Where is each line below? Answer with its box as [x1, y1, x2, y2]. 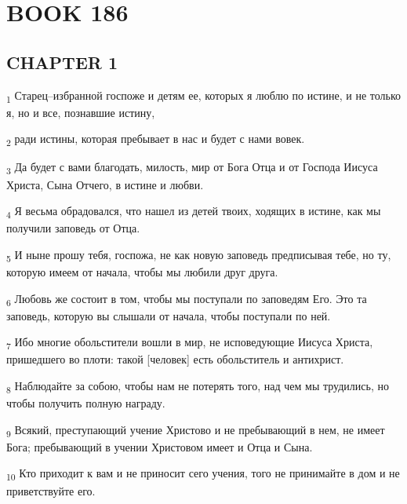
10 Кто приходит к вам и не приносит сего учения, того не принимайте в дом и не [6, 465, 400, 484]
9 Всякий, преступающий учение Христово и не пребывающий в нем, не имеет [6, 421, 385, 440]
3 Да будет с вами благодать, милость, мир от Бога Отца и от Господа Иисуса [6, 159, 378, 177]
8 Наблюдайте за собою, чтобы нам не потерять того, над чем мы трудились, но [6, 378, 389, 396]
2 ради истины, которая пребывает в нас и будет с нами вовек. [6, 130, 305, 149]
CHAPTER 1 [6, 49, 118, 74]
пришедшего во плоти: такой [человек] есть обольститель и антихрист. [6, 351, 344, 367]
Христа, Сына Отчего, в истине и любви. [6, 176, 204, 192]
